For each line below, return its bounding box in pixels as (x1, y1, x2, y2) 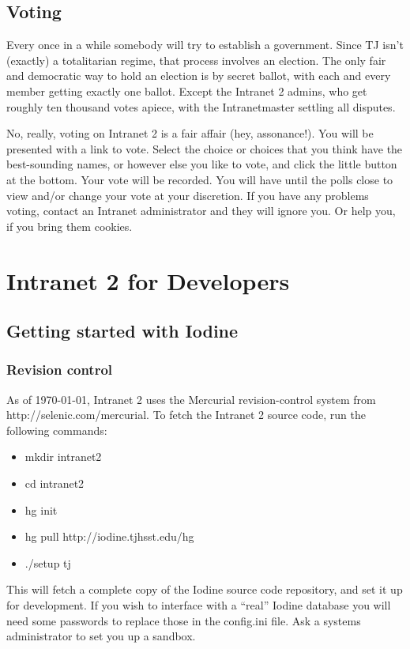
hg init (24, 501, 58, 518)
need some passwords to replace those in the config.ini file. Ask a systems (6, 612, 361, 628)
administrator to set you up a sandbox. (6, 628, 196, 644)
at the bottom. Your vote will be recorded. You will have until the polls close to (6, 171, 393, 187)
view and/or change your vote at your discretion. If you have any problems (6, 187, 369, 203)
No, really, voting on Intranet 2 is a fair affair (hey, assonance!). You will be (6, 125, 374, 141)
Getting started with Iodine (6, 319, 239, 343)
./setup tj (24, 554, 71, 571)
